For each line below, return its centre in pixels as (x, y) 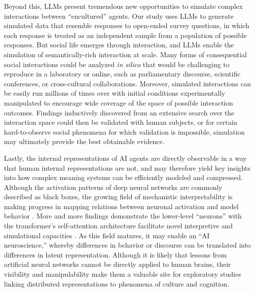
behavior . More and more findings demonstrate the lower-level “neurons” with (123, 216)
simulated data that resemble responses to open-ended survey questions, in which (127, 25)
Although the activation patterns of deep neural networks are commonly (113, 187)
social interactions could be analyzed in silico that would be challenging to (117, 64)
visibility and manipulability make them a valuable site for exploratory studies (123, 274)
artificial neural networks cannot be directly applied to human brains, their (118, 264)
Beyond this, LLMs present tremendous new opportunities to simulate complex (124, 6)
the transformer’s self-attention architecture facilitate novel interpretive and (118, 226)
